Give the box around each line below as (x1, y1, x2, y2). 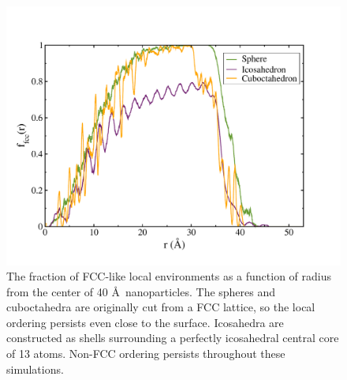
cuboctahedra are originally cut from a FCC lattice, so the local (6, 299, 315, 315)
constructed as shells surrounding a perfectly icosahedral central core (6, 329, 339, 346)
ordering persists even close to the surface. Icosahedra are (6, 314, 284, 330)
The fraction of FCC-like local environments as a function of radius (6, 268, 331, 284)
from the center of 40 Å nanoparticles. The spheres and (6, 283, 276, 299)
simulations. (6, 360, 64, 377)
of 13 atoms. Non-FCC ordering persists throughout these (6, 345, 285, 362)
